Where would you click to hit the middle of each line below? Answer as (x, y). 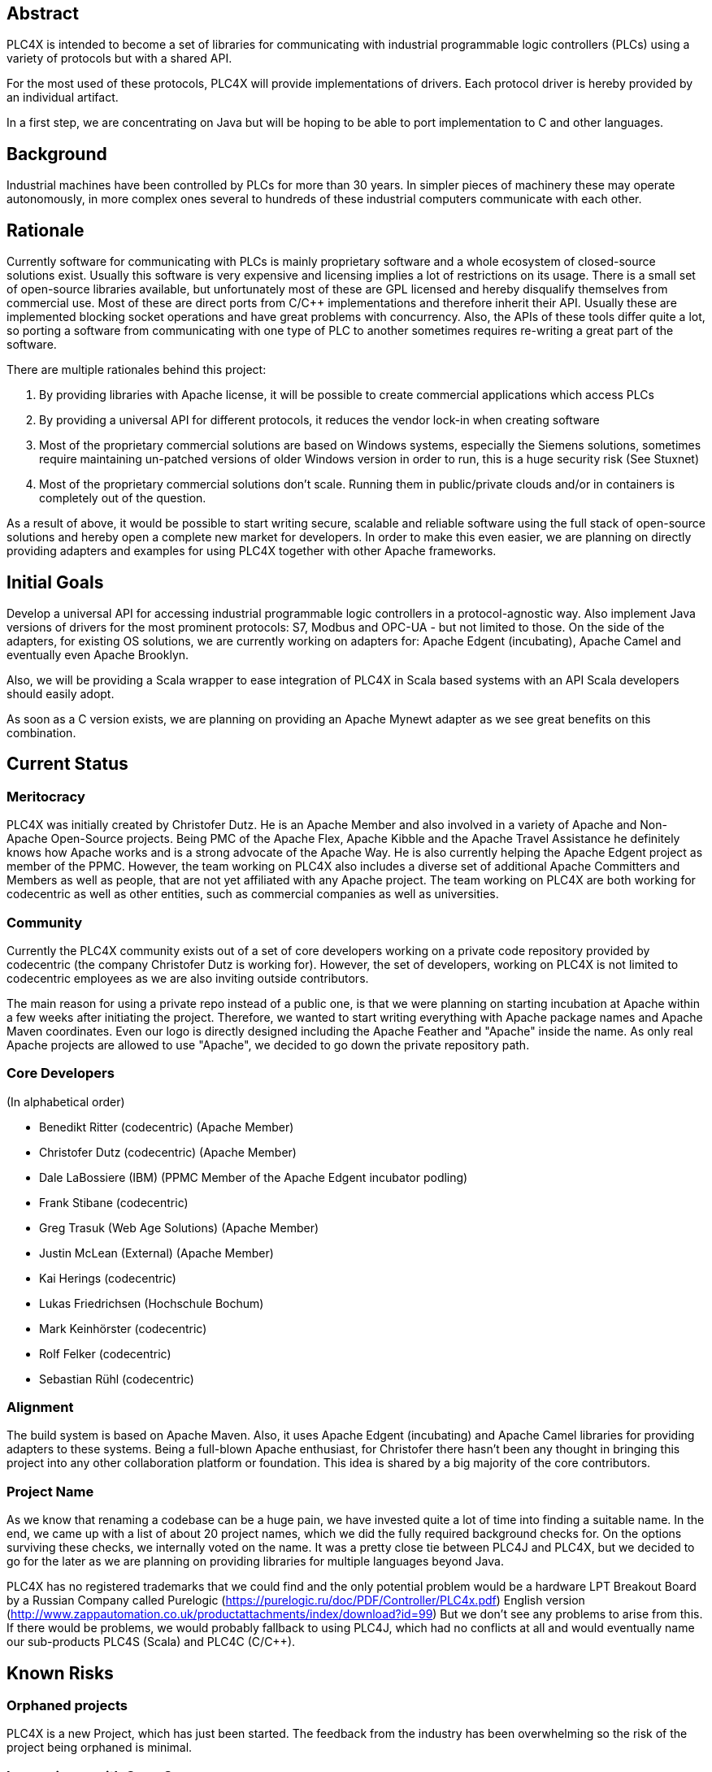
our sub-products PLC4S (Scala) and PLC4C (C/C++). (151, 1642)
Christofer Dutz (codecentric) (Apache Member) (168, 1152)
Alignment (40, 1407)
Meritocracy (46, 796)
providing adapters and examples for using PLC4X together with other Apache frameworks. (252, 551)
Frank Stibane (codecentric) (114, 1202)
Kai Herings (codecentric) (108, 1278)
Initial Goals (55, 582)
